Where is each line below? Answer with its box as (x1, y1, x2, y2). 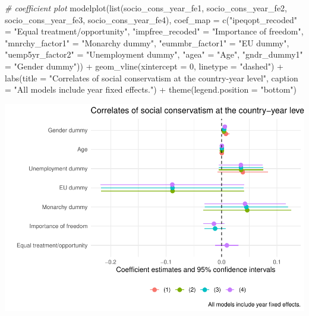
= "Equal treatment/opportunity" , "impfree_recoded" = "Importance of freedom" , (5, 25, 304, 37)
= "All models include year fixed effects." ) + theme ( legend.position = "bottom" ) (5, 83, 297, 96)
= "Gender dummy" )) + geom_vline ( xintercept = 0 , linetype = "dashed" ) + (5, 59, 283, 72)
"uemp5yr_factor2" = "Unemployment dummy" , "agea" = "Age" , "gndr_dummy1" (5, 48, 303, 61)
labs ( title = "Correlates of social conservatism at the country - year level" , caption (5, 71, 298, 84)
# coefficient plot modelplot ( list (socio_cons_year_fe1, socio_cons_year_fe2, (5, 2, 287, 14)
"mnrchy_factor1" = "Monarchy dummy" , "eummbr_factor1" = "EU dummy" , (5, 36, 289, 49)
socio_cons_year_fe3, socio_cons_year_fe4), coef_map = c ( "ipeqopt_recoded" (5, 13, 297, 26)
